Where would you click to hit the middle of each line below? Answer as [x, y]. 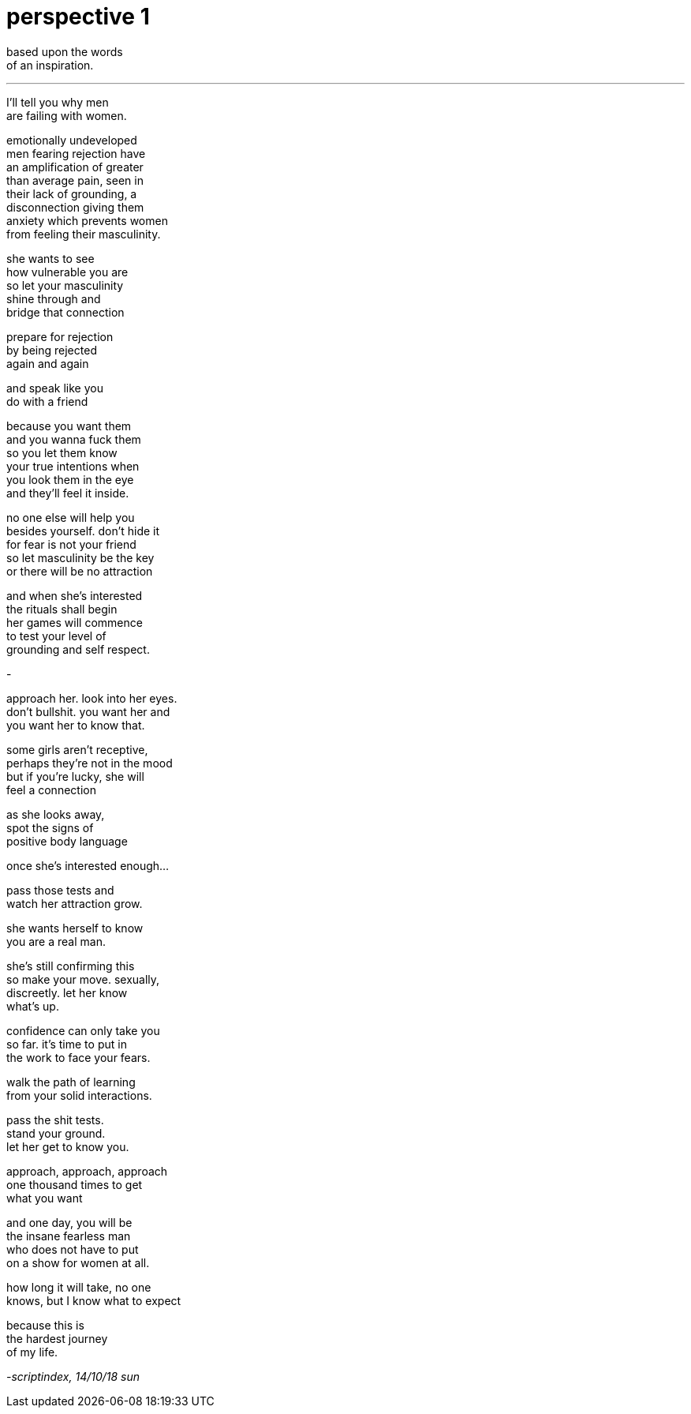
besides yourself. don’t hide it [83, 531]
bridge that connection [65, 312]
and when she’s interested [75, 595]
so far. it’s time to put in [67, 1044]
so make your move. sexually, [83, 979]
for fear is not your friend [71, 544]
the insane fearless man [69, 1236]
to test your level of [56, 636]
